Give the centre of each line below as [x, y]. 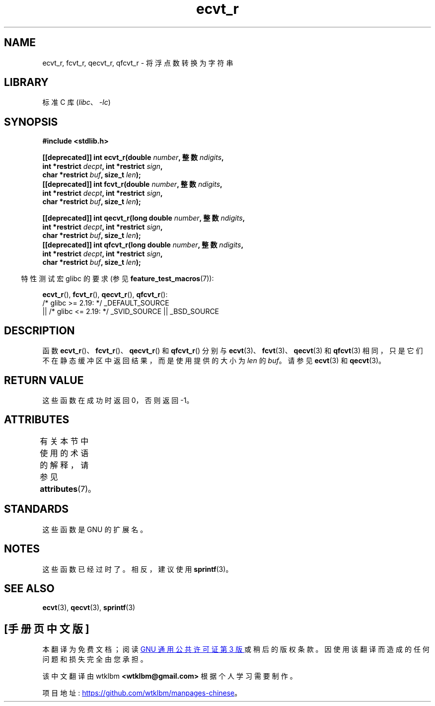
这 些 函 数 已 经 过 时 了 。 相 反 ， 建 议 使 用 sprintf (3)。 [138, 569]
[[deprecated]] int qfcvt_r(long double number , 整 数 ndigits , [143, 245]
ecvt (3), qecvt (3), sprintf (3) [89, 608]
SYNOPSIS [31, 122]
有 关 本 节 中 [64, 441]
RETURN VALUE [44, 380]
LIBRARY [26, 82]
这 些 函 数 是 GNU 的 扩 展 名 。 [95, 529]
